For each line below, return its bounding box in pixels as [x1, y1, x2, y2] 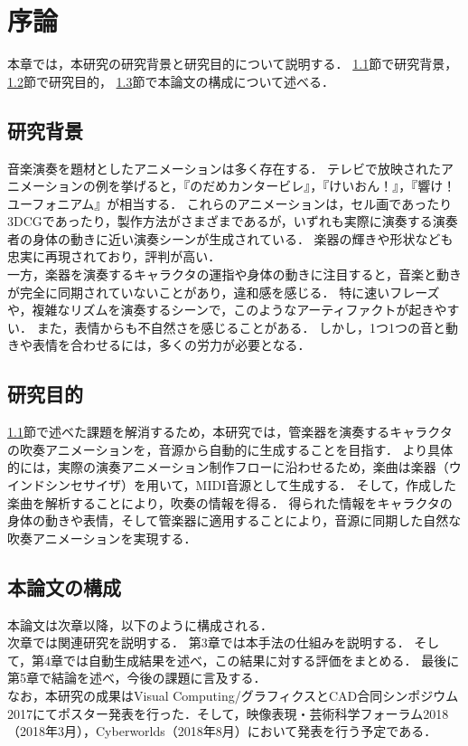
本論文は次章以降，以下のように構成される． [7, 615, 273, 634]
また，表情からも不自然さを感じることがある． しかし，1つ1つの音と [36, 317, 446, 336]
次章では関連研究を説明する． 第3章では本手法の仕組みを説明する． [7, 633, 410, 652]
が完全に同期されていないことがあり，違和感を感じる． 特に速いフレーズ [7, 282, 440, 301]
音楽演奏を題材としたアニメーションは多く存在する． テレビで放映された [7, 158, 442, 177]
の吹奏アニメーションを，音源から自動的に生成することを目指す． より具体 [7, 439, 454, 458]
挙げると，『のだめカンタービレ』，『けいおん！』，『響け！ [120, 176, 456, 195]
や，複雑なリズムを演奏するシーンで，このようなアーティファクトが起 [7, 300, 422, 319]
